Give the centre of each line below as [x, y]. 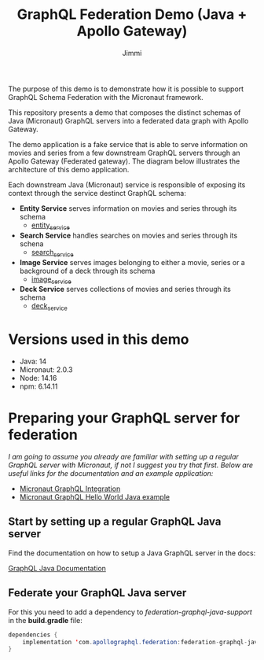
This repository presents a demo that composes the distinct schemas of [125, 112]
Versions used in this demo [99, 339]
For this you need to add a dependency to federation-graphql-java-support [130, 612]
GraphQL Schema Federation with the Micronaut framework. [106, 97]
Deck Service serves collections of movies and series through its [125, 289]
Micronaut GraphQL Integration [70, 489]
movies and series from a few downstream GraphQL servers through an [125, 153]
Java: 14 [33, 361]
